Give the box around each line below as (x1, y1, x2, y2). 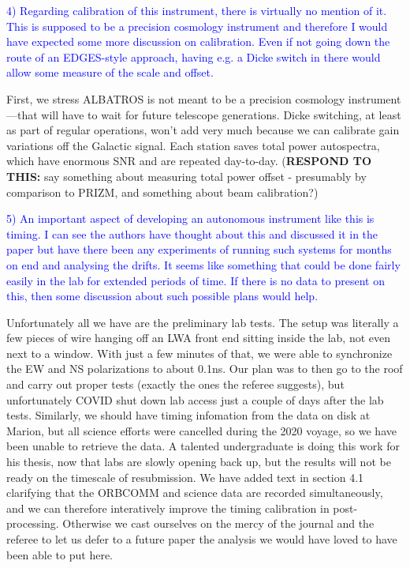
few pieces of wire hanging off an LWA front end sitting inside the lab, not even (6, 329, 391, 346)
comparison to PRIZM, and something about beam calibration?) (6, 183, 319, 200)
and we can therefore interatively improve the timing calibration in (6, 499, 330, 516)
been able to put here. (6, 546, 113, 562)
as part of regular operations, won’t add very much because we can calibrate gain (6, 122, 400, 138)
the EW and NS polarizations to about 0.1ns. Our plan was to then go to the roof (6, 360, 403, 377)
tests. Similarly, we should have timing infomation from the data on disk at (6, 407, 371, 423)
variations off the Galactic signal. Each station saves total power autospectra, (6, 137, 380, 153)
